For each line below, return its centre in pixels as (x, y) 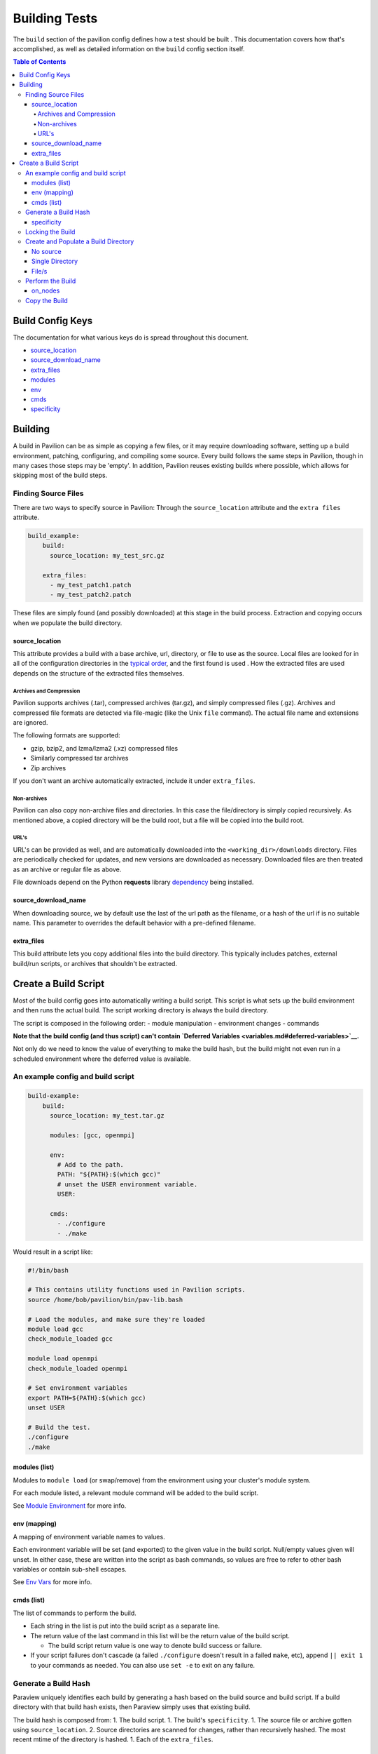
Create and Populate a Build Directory (80, 241)
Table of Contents (40, 62)
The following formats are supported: (66, 735)
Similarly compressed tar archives (79, 758)
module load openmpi (63, 1359)
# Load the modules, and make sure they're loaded (117, 1319)
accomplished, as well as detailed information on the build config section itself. (129, 48)
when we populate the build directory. (68, 623)
